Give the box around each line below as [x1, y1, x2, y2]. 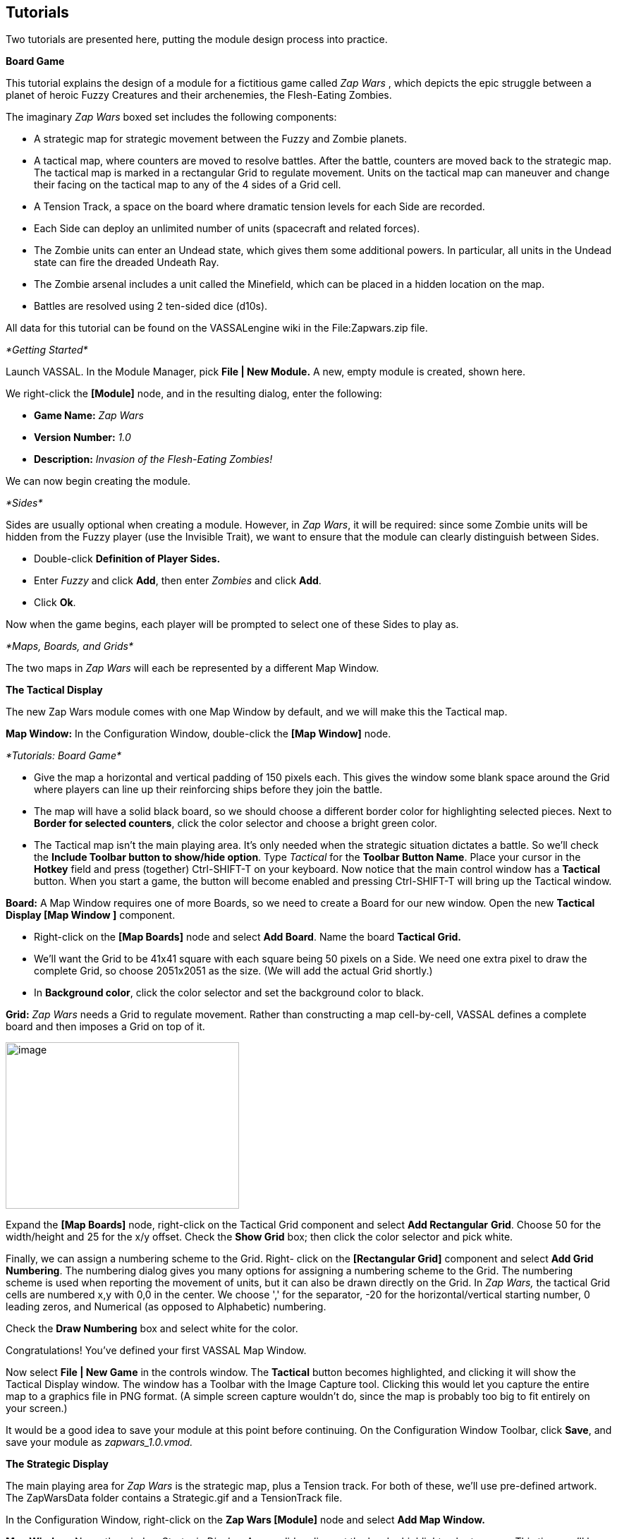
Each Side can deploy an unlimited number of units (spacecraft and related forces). [34, 222, 420, 235]
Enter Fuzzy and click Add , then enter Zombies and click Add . [34, 574, 322, 587]
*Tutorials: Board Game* [6, 749, 121, 762]
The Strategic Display [6, 1458, 109, 1471]
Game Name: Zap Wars [34, 409, 144, 422]
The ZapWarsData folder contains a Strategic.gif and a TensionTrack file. [6, 1492, 343, 1504]
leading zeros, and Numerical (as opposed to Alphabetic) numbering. [6, 1300, 326, 1313]
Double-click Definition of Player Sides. [34, 553, 221, 565]
